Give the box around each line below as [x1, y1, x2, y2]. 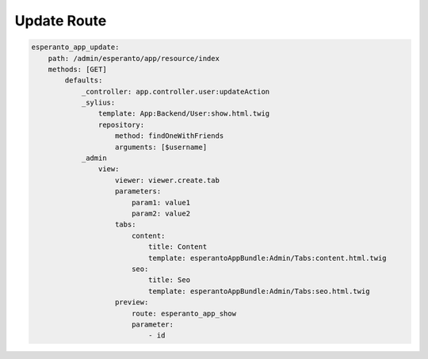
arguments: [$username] [115, 143, 208, 151]
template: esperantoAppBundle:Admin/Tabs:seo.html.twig [147, 286, 370, 296]
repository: [97, 120, 145, 129]
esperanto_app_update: [31, 43, 120, 52]
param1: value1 [131, 198, 190, 207]
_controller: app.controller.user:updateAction [81, 87, 270, 96]
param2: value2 [131, 209, 190, 218]
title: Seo [147, 276, 190, 285]
